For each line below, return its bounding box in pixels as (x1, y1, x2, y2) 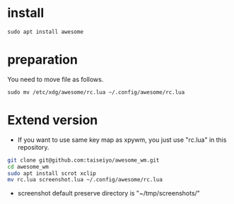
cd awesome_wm (7, 163, 49, 170)
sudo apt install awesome (7, 28, 83, 35)
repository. (17, 143, 49, 151)
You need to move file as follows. (7, 75, 104, 83)
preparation (7, 52, 78, 68)
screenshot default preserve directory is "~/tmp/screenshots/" (17, 189, 200, 198)
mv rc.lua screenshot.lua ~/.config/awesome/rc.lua (7, 176, 163, 184)
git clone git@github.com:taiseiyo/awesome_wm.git (7, 157, 160, 164)
